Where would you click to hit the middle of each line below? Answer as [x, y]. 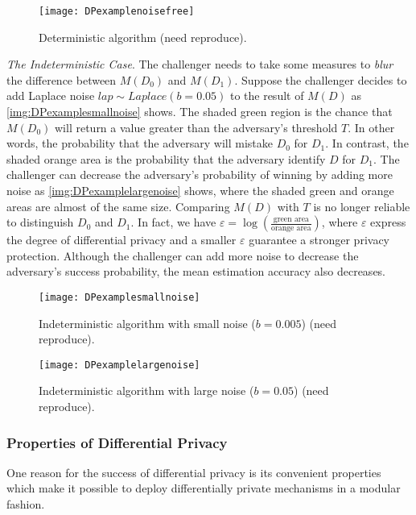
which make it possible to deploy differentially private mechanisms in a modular [204, 488]
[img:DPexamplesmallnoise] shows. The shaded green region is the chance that [200, 112]
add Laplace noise [51, 96]
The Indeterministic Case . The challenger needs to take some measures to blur [200, 64]
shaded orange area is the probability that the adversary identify [166, 158]
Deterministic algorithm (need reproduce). [143, 37]
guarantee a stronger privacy [319, 240]
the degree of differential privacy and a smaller [122, 240]
